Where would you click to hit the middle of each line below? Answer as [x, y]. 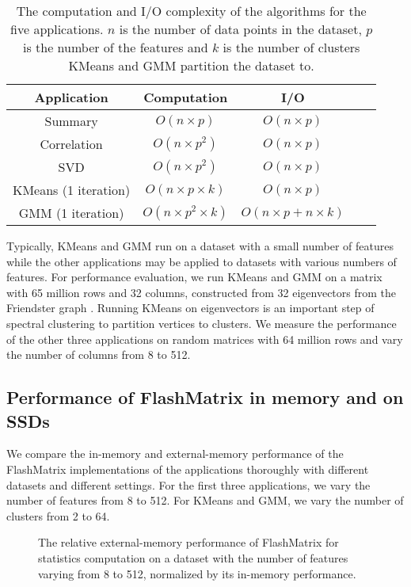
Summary [71, 121]
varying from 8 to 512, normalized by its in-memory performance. [197, 573]
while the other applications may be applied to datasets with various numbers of [202, 261]
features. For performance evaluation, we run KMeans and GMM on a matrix [194, 277]
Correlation [71, 144]
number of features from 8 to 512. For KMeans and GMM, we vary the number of [205, 500]
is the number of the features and [115, 47]
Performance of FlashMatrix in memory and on [205, 397]
